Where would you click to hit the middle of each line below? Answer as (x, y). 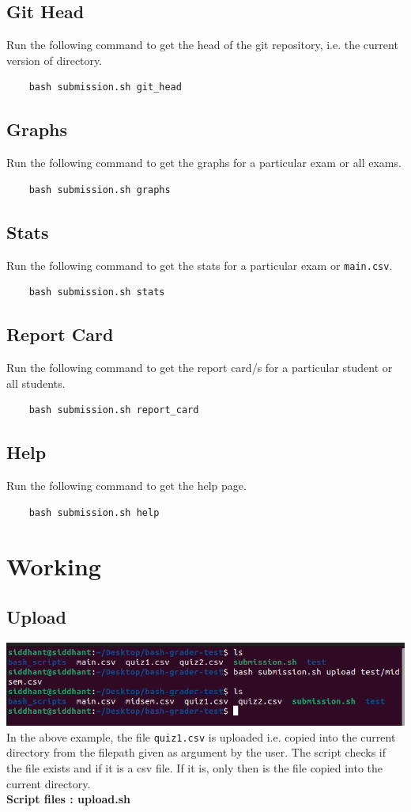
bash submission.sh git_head (105, 87)
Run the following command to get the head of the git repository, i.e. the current (202, 45)
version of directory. (55, 60)
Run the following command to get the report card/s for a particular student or (200, 368)
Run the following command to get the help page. (126, 486)
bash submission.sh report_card (114, 410)
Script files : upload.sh (69, 799)
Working (54, 566)
